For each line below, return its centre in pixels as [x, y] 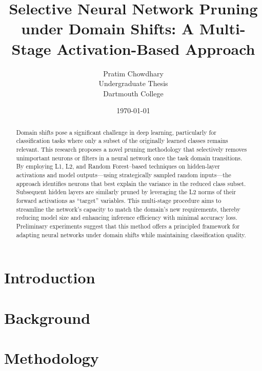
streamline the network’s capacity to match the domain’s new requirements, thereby [128, 209]
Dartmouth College [133, 93]
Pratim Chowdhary [133, 73]
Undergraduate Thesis [133, 83]
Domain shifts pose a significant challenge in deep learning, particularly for [116, 132]
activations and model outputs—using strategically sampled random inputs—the [124, 174]
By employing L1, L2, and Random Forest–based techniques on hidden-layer [118, 166]
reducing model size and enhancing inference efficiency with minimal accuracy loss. [127, 218]
